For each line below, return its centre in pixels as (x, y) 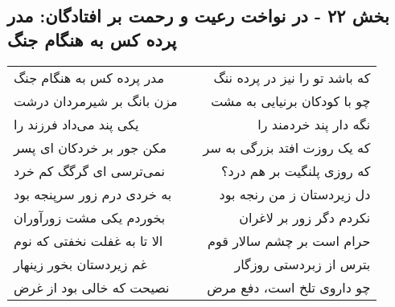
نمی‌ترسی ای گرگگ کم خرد (89, 170)
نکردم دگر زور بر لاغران (305, 217)
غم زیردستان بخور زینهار (80, 264)
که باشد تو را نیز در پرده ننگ (292, 77)
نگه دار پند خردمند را (314, 124)
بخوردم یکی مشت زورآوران (90, 217)
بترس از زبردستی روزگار (302, 264)
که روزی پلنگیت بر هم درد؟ (296, 170)
